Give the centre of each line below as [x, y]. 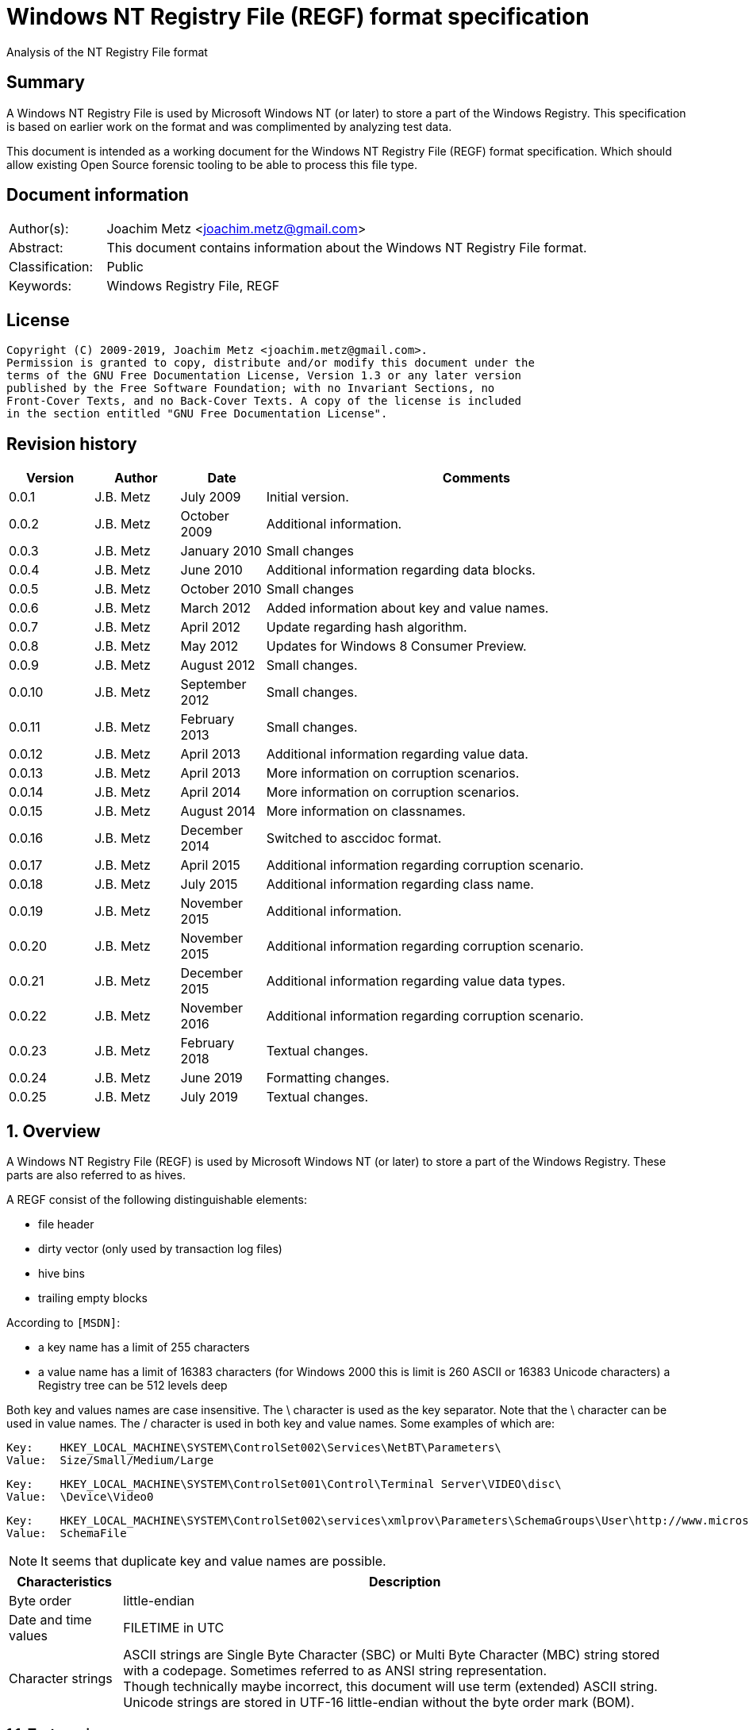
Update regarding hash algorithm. [367, 627]
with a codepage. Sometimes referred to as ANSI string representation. [335, 1670]
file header [66, 1224]
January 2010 [221, 551]
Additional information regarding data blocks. [401, 570]
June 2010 [211, 570]
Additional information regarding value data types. [416, 981]
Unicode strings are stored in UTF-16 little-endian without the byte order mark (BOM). [379, 1702]
